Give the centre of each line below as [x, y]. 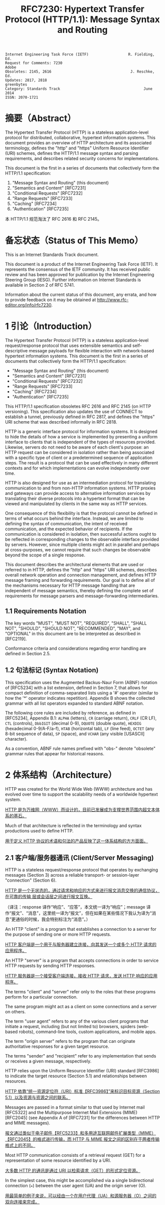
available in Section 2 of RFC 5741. [40, 285]
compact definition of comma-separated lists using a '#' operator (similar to [82, 693]
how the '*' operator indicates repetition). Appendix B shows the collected [80, 698]
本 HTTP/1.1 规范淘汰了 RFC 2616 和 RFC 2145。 [54, 219]
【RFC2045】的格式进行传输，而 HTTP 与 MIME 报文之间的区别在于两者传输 [82, 1139]
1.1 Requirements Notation [46, 611]
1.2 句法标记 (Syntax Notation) [52, 670]
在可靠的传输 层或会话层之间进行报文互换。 [49, 897]
